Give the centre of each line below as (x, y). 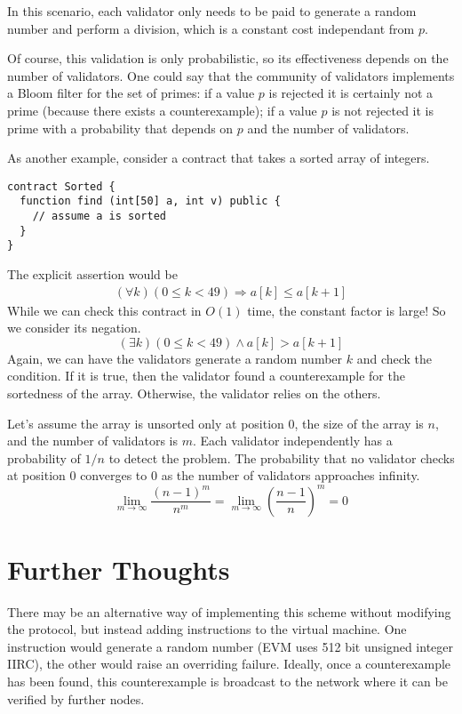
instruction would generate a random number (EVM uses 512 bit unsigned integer (230, 646)
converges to (114, 475)
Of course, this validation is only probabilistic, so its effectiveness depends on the (228, 58)
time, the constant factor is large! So (346, 310)
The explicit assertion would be (92, 274)
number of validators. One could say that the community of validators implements (231, 75)
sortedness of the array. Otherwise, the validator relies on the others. (194, 393)
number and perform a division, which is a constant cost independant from (211, 28)
